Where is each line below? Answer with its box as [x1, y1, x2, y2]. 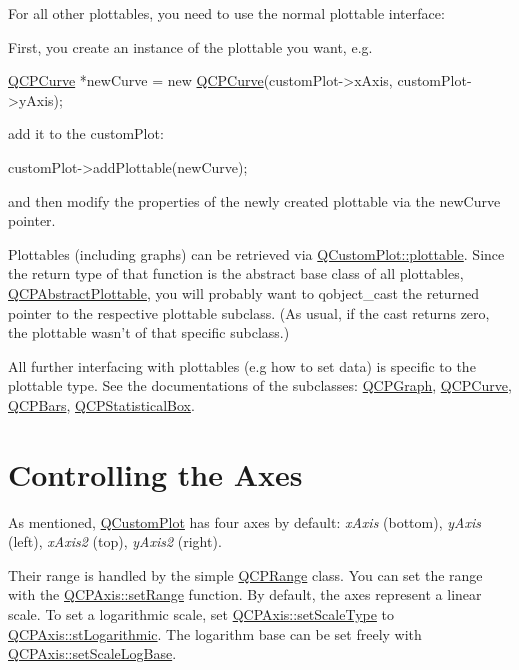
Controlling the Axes [8, 453, 303, 494]
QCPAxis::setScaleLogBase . [8, 643, 177, 664]
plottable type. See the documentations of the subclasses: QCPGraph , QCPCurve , [8, 375, 512, 396]
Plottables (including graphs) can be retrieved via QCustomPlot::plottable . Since [8, 243, 505, 264]
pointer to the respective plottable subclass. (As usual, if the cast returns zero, [8, 302, 490, 323]
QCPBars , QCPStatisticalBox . [8, 394, 195, 415]
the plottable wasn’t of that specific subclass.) [8, 322, 290, 343]
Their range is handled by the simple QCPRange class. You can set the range [8, 564, 483, 585]
